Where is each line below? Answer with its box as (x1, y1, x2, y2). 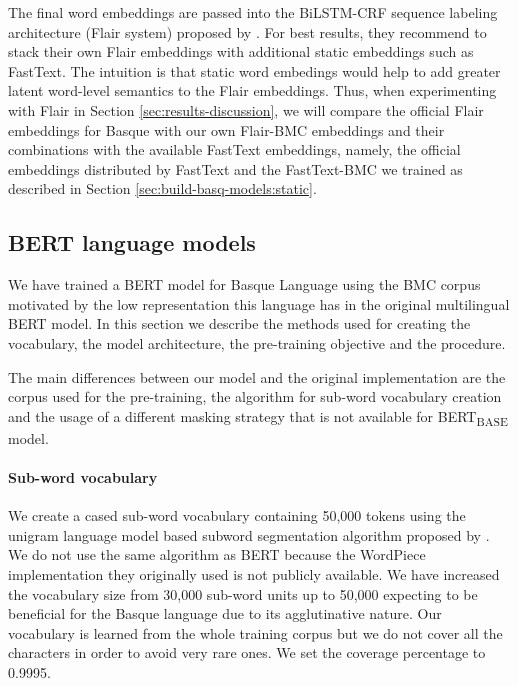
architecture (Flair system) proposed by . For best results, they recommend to (8, 21, 487, 42)
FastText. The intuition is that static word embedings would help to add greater (8, 60, 501, 81)
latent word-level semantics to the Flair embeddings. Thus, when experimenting (8, 80, 497, 101)
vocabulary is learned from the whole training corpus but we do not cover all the (8, 622, 503, 643)
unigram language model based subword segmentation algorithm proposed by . (8, 524, 490, 545)
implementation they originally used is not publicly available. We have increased (8, 564, 500, 584)
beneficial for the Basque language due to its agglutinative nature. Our (8, 603, 442, 624)
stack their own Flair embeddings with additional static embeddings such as (8, 41, 474, 62)
